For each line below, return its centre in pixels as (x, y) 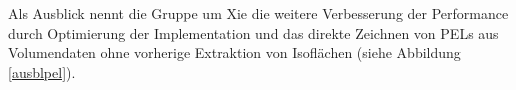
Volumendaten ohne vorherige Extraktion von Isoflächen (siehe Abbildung (234, 52)
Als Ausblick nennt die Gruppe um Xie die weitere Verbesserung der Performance (258, 13)
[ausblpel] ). (42, 71)
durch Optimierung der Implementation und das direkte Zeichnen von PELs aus (253, 32)
